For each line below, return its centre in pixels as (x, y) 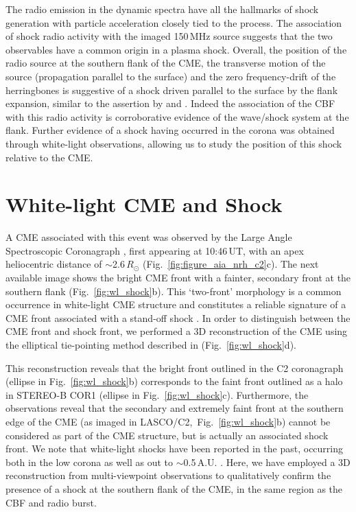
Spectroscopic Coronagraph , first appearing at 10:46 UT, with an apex (155, 250)
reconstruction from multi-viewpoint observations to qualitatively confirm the (168, 475)
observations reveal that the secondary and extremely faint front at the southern (175, 408)
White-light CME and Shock (144, 204)
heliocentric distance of (54, 264)
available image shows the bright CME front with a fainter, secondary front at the (178, 278)
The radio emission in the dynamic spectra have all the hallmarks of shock (162, 9)
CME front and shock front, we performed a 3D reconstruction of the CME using (177, 331)
